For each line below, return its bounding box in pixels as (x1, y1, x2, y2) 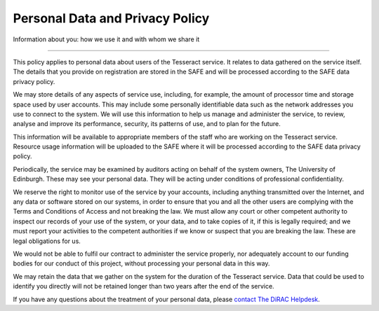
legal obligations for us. (13, 237, 81, 245)
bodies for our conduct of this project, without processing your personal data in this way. (13, 259, 270, 268)
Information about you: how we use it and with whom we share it (13, 35, 200, 43)
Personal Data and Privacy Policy (13, 11, 210, 26)
